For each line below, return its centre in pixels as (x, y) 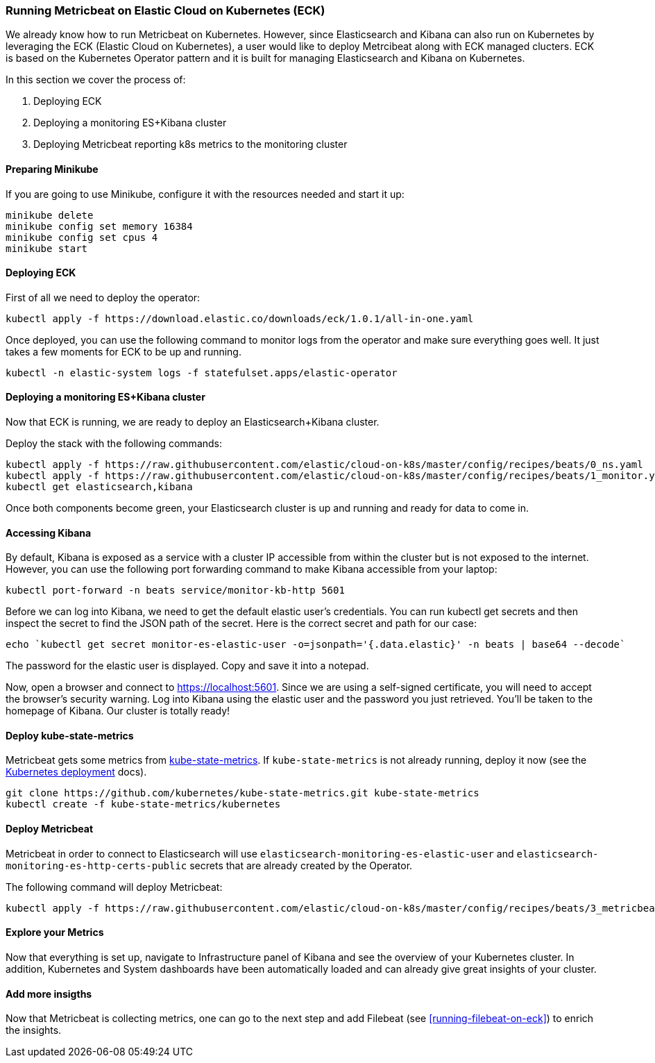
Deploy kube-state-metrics (70, 735)
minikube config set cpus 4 (82, 237)
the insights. (34, 1030)
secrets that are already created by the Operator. (301, 865)
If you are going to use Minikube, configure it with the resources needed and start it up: (205, 194)
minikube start (47, 248)
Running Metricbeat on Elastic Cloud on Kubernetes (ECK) (165, 10)
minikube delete (50, 215)
